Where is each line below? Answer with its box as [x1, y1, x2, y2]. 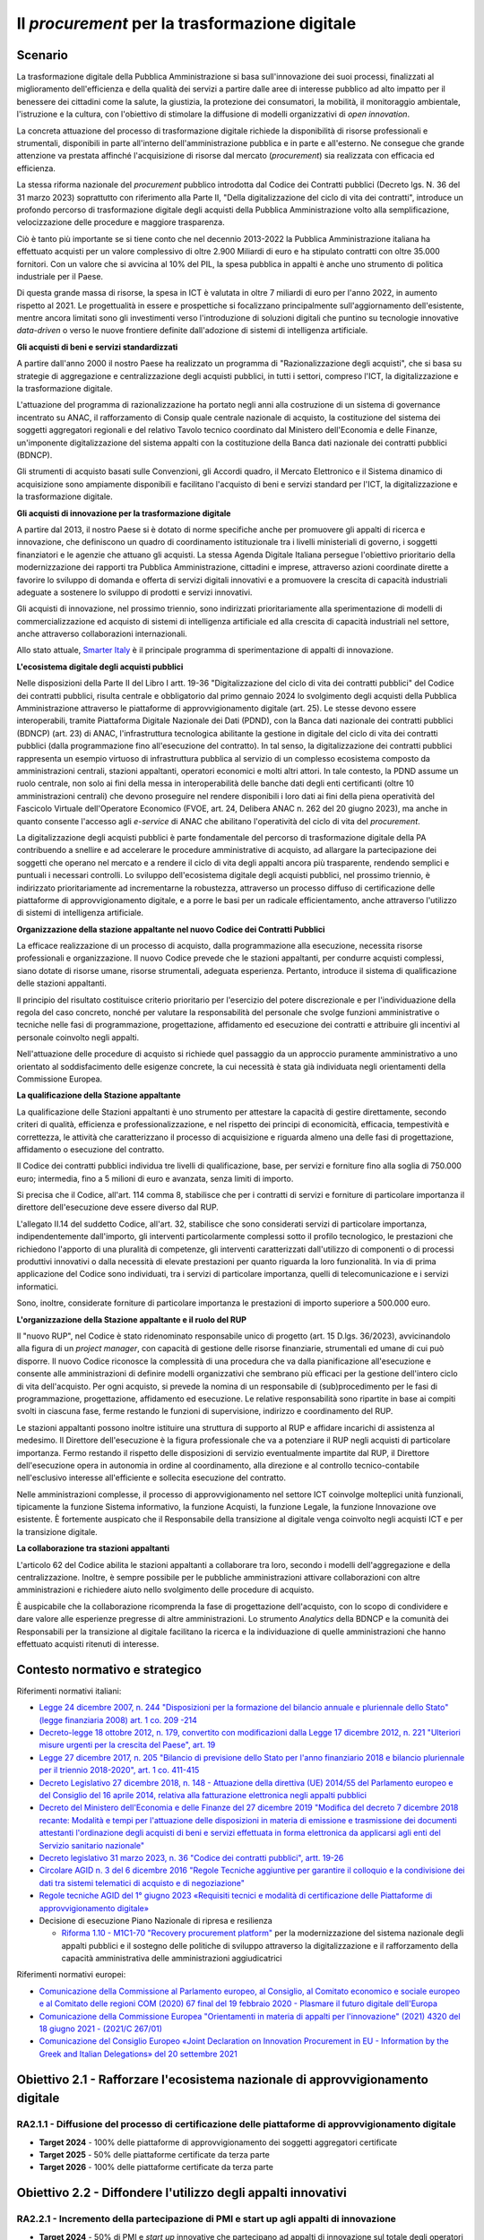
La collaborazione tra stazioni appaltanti [16, 1543, 170, 1554]
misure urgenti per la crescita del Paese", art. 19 [39, 1739, 216, 1751]
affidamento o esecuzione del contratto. [16, 1143, 165, 1155]
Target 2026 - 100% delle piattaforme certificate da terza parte [39, 2162, 273, 2173]
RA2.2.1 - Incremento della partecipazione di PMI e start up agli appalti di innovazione [16, 2213, 396, 2226]
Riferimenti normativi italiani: [16, 1685, 122, 1696]
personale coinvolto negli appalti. [16, 1031, 139, 1043]
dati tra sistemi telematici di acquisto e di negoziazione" [39, 1877, 246, 1888]
